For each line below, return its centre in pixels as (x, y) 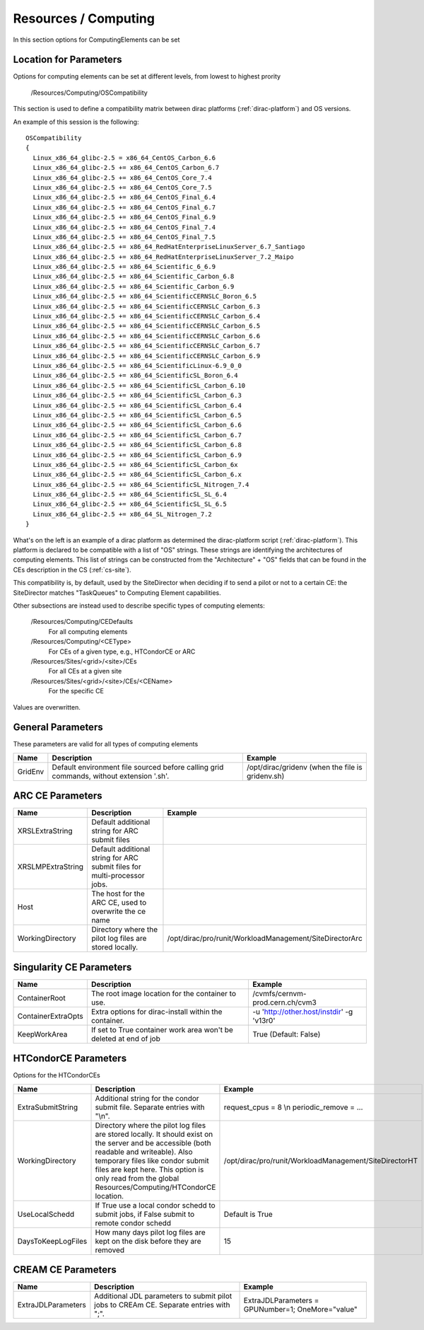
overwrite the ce (119, 911)
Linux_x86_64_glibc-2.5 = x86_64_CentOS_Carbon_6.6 (124, 158)
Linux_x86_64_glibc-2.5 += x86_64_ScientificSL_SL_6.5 (130, 504)
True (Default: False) (286, 1034)
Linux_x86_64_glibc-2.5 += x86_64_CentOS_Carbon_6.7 (126, 168)
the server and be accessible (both (153, 1143)
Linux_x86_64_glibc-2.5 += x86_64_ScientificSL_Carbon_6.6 (137, 425)
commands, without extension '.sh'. (111, 776)
